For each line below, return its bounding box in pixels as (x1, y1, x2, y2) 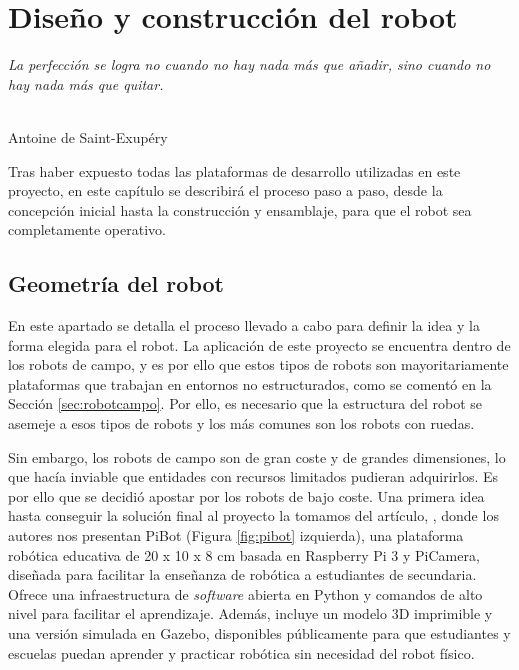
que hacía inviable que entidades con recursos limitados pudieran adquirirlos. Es (8, 466, 499, 487)
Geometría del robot (8, 268, 224, 299)
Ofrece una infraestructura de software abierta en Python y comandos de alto (8, 583, 483, 604)
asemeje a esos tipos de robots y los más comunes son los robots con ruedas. (8, 413, 475, 434)
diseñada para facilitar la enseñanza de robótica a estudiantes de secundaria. (8, 564, 477, 585)
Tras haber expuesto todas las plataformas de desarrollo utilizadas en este (8, 160, 461, 181)
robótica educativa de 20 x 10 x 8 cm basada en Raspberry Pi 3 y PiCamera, (8, 544, 480, 565)
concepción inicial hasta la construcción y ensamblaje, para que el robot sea (8, 199, 472, 220)
